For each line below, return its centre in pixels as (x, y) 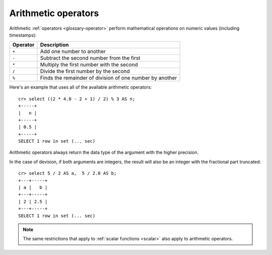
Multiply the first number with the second (89, 65)
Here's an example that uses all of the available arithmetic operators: (81, 87)
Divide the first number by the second (85, 72)
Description (54, 45)
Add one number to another (73, 51)
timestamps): (23, 35)
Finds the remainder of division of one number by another (109, 78)
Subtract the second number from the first (90, 58)
